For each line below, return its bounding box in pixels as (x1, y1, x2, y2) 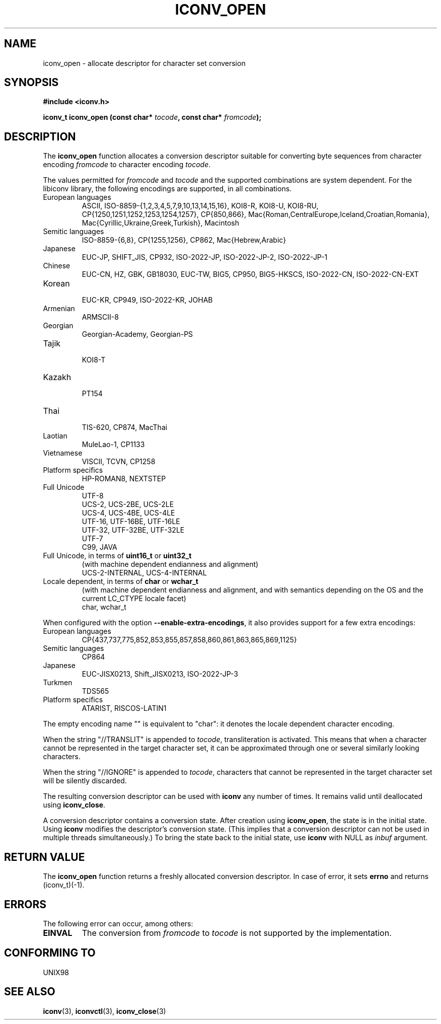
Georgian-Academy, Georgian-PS (82, 330, 193, 339)
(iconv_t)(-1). (43, 881, 85, 890)
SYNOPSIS (4, 76, 59, 89)
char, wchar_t (82, 603, 126, 612)
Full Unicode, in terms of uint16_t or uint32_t (43, 551, 192, 560)
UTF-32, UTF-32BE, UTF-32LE (82, 526, 185, 535)
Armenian (43, 304, 75, 313)
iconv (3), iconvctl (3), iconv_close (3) (43, 1006, 166, 1015)
